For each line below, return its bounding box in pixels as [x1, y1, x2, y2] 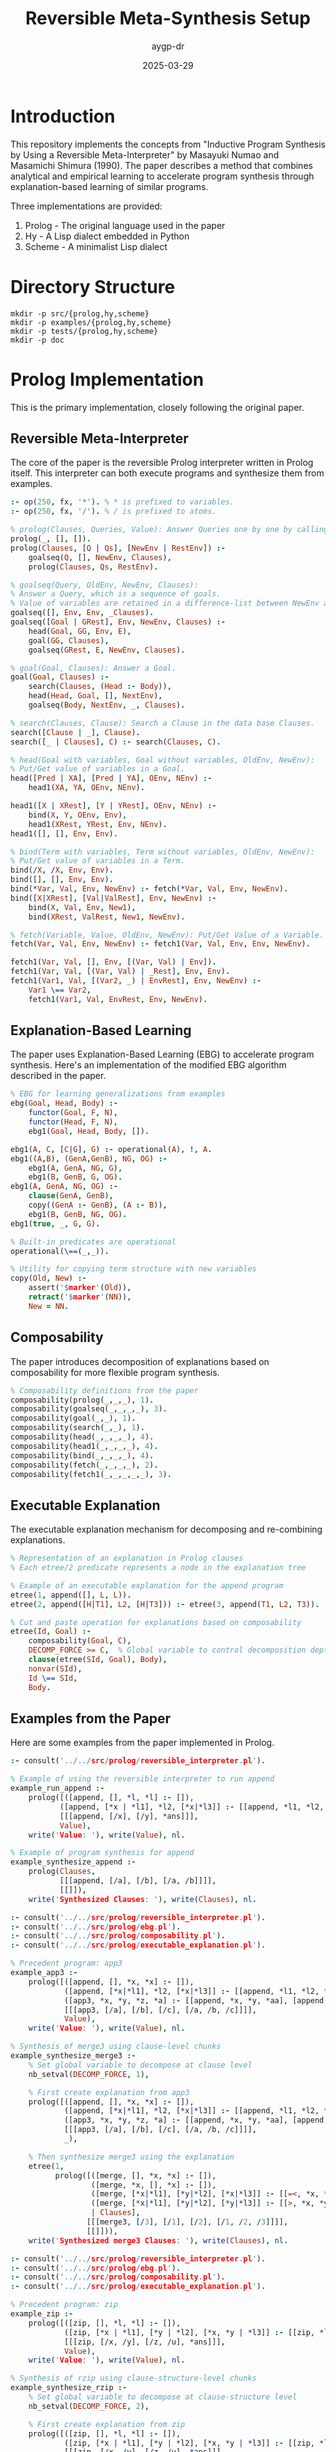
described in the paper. [10, 1070, 107, 1082]
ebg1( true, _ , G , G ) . [10, 1218, 101, 1229]
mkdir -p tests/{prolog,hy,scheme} [10, 326, 159, 336]
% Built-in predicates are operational [10, 1237, 177, 1247]
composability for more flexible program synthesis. [10, 1366, 220, 1378]
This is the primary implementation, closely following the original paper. [10, 401, 305, 413]
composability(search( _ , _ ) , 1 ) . [10, 1423, 145, 1433]
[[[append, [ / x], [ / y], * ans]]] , [59, 1811, 199, 1821]
